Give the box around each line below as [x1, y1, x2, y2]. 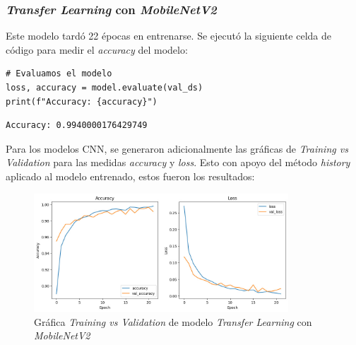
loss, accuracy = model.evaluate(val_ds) [6, 83, 203, 93]
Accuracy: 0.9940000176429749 [6, 120, 148, 131]
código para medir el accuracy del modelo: [6, 42, 188, 57]
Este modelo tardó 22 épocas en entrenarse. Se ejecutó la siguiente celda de [6, 28, 332, 43]
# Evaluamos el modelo [6, 69, 112, 79]
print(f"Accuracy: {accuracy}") [6, 96, 158, 107]
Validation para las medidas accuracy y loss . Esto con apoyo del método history [6, 155, 350, 170]
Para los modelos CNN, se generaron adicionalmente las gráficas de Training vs [6, 141, 348, 156]
